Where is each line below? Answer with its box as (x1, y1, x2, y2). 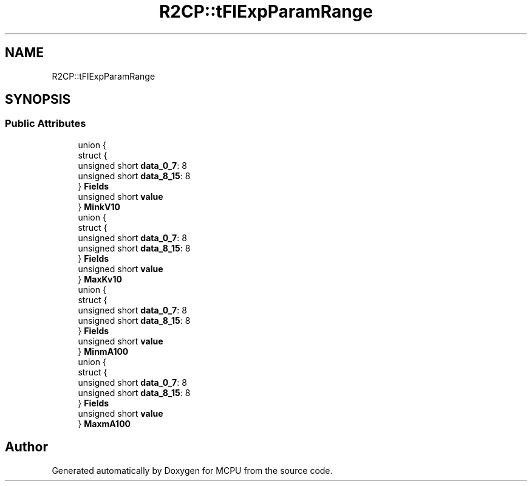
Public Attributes (5, 117, 86, 130)
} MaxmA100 (78, 418, 131, 429)
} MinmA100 (78, 346, 129, 357)
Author (5, 439, 48, 455)
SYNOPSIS (5, 92, 71, 108)
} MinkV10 (78, 201, 120, 212)
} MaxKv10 (78, 273, 122, 284)
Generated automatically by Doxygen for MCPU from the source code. (52, 465, 333, 476)
